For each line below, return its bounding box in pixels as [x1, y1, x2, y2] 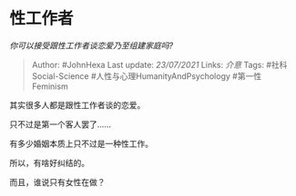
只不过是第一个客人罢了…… [9, 119, 112, 130]
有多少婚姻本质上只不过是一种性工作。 [9, 138, 153, 149]
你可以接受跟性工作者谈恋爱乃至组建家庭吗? [9, 40, 174, 51]
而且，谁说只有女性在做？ [9, 176, 106, 187]
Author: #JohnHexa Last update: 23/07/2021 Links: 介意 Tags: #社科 [31, 59, 288, 70]
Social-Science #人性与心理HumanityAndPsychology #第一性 [31, 70, 262, 82]
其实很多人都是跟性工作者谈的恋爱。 [9, 99, 146, 110]
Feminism [31, 81, 68, 92]
